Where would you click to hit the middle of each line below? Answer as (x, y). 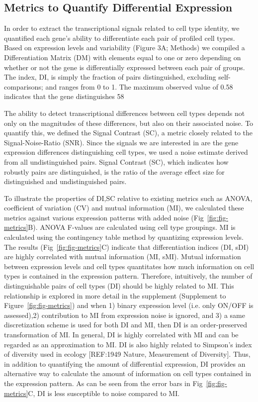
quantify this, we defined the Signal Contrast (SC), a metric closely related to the (129, 133)
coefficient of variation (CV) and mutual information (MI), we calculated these (124, 208)
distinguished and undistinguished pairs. (65, 181)
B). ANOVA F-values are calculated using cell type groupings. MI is (132, 227)
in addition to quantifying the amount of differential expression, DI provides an (125, 363)
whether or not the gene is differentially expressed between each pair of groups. (125, 67)
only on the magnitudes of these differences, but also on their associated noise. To (129, 123)
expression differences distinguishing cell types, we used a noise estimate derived (126, 152)
